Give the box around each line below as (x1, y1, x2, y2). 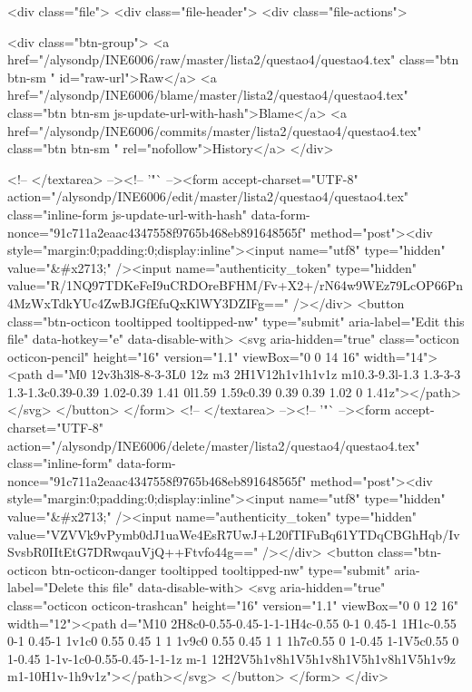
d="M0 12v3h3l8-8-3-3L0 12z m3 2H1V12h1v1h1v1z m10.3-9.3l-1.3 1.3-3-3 (46, 365, 461, 384)
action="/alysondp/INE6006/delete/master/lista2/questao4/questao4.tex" (7, 435, 420, 454)
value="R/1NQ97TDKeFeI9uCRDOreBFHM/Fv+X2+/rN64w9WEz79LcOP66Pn (7, 276, 463, 295)
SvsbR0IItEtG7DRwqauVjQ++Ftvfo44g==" (7, 542, 259, 561)
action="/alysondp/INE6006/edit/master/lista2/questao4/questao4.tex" (7, 187, 409, 206)
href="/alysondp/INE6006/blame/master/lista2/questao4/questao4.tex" (7, 85, 408, 104)
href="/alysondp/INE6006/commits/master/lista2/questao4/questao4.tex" (7, 121, 422, 140)
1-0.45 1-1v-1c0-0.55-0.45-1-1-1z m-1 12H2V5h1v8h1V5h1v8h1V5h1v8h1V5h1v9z (7, 648, 456, 668)
